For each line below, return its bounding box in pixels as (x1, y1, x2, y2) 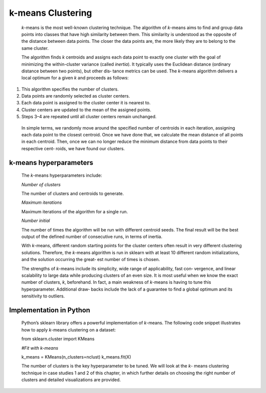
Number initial (21, 218, 50, 224)
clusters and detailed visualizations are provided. (21, 377, 121, 383)
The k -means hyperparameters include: (21, 172, 102, 178)
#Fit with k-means (21, 345, 59, 351)
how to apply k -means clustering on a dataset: (21, 327, 116, 332)
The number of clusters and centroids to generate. (21, 190, 124, 196)
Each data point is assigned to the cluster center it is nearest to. (21, 100, 151, 106)
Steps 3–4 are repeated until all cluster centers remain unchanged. (21, 114, 157, 120)
